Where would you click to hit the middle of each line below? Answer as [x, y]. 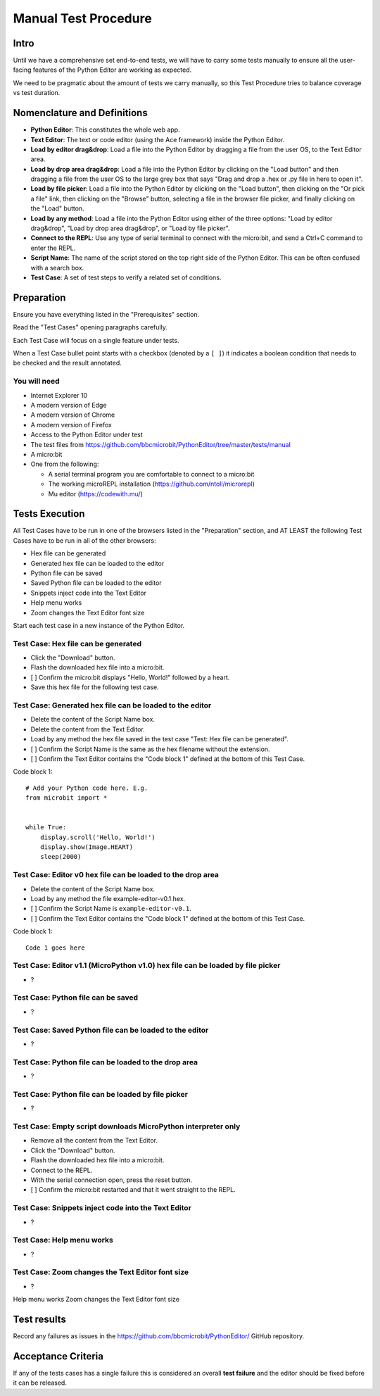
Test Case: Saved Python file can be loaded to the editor [111, 1030]
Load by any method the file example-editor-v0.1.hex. [108, 899]
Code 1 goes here [55, 948]
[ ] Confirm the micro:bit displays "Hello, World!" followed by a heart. [130, 677]
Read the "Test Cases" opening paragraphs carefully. [90, 327]
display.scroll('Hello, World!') [98, 837]
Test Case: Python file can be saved [76, 998]
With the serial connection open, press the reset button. [112, 1180]
